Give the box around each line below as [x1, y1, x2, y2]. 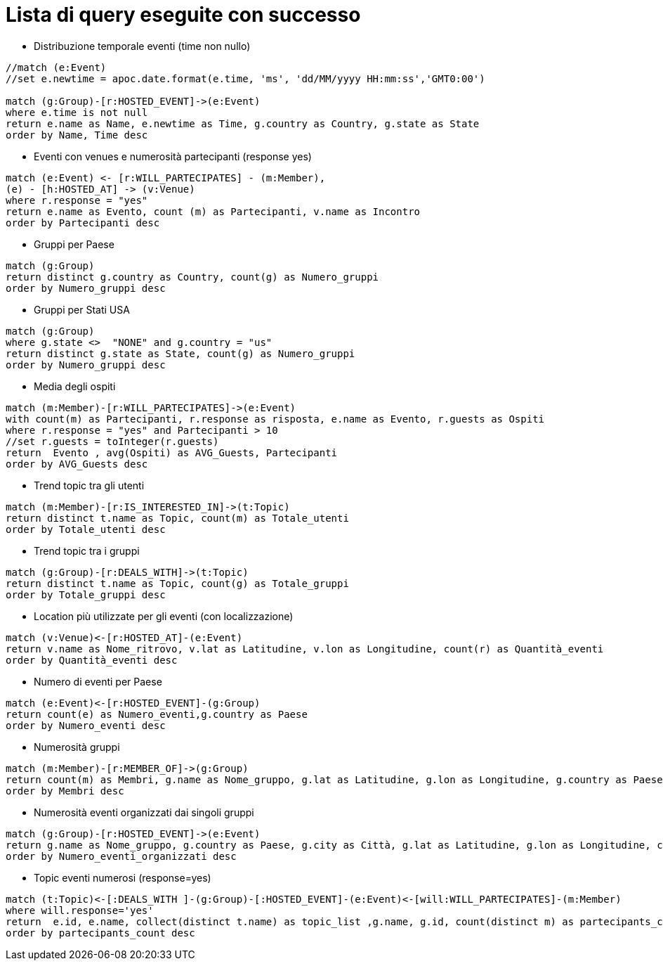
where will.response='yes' [6, 904, 154, 916]
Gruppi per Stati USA [34, 303, 130, 316]
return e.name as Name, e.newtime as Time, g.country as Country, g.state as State [6, 117, 480, 129]
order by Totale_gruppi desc [6, 588, 166, 600]
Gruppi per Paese [34, 238, 114, 250]
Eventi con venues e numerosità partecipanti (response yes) [34, 150, 312, 162]
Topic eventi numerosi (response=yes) [34, 871, 211, 884]
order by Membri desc [6, 785, 124, 797]
